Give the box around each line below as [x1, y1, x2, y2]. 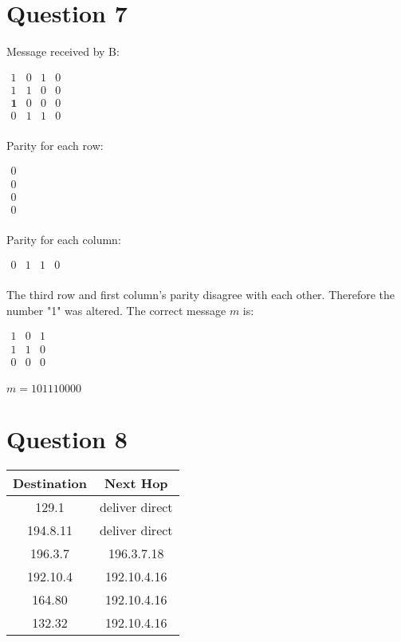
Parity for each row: [6, 136, 104, 153]
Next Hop [104, 473, 168, 492]
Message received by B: [6, 43, 120, 60]
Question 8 [6, 422, 128, 455]
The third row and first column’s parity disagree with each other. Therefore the [6, 286, 395, 303]
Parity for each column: [6, 230, 121, 247]
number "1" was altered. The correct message [6, 301, 226, 318]
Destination [13, 473, 87, 492]
